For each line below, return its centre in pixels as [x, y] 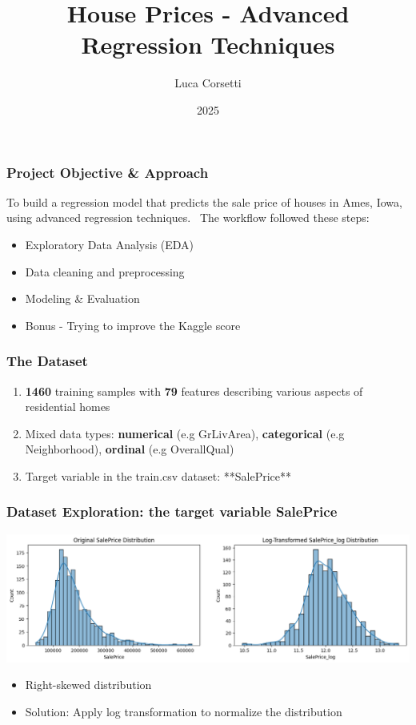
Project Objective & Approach [108, 172]
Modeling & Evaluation [82, 298]
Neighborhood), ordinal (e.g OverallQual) [130, 449]
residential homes [68, 407]
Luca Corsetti [208, 83]
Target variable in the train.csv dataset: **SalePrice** [158, 475]
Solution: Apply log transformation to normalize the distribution [184, 711]
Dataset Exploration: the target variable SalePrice [172, 512]
